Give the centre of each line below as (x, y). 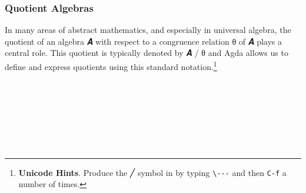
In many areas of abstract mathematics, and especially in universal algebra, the (148, 30)
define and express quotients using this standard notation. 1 (111, 66)
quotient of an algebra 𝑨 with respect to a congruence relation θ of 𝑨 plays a (144, 41)
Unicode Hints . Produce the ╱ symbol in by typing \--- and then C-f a (152, 172)
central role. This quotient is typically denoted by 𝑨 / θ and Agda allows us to (147, 53)
